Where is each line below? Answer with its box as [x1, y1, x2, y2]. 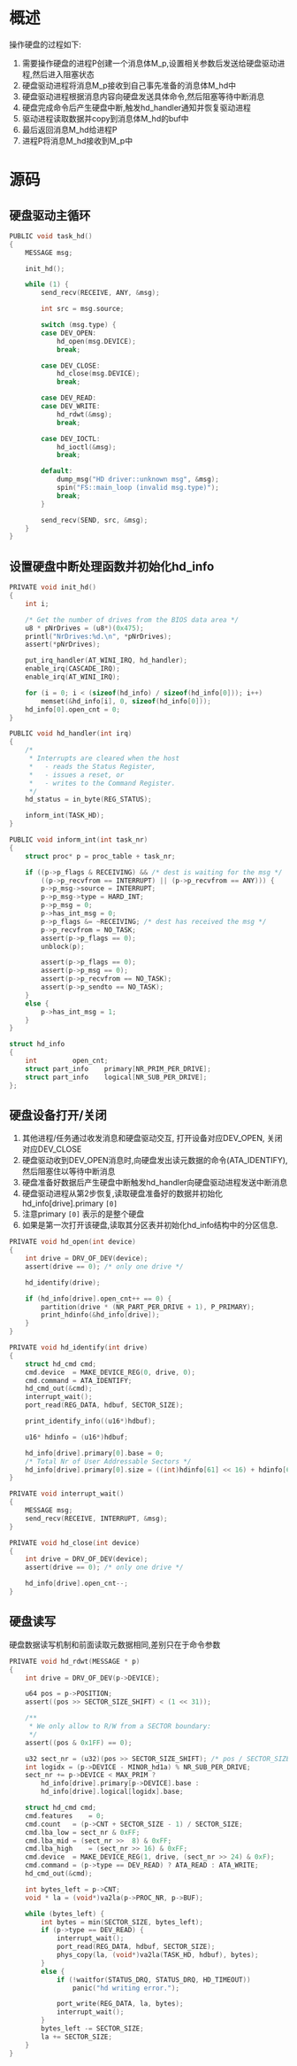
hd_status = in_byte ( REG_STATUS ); [25, 795, 152, 804]
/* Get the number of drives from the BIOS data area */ [25, 615, 240, 625]
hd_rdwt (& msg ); [56, 409, 113, 419]
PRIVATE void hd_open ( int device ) [9, 1238, 137, 1247]
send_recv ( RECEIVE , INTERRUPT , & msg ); [25, 1514, 168, 1523]
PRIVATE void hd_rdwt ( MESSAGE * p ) [9, 1657, 141, 1666]
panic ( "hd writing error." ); [72, 1984, 179, 1992]
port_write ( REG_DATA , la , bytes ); [56, 2000, 184, 2008]
